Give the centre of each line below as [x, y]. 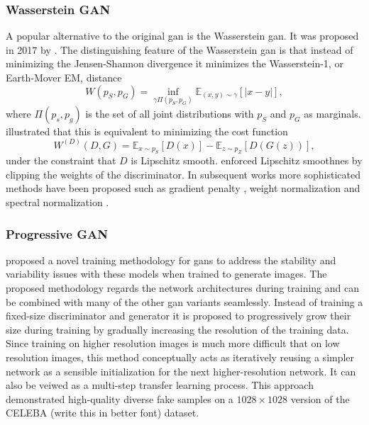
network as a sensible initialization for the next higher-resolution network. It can [181, 371]
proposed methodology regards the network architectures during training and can [182, 288]
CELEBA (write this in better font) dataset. [103, 413]
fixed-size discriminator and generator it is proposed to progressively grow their [178, 316]
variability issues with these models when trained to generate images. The [166, 274]
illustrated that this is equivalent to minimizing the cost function [147, 131]
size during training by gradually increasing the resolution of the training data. [177, 329]
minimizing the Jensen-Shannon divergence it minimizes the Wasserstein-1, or [175, 63]
